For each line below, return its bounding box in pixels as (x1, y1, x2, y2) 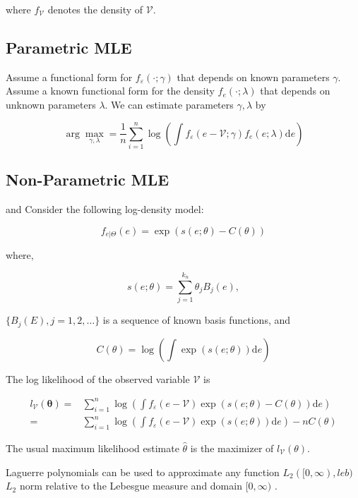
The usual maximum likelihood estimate (6, 440, 179, 455)
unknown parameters (6, 97, 96, 111)
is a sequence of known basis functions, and (102, 312, 291, 327)
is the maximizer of (190, 440, 274, 455)
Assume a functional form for (6, 69, 133, 84)
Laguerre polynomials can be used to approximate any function (6, 464, 280, 479)
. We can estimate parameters (105, 97, 234, 111)
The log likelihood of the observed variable (6, 371, 190, 386)
